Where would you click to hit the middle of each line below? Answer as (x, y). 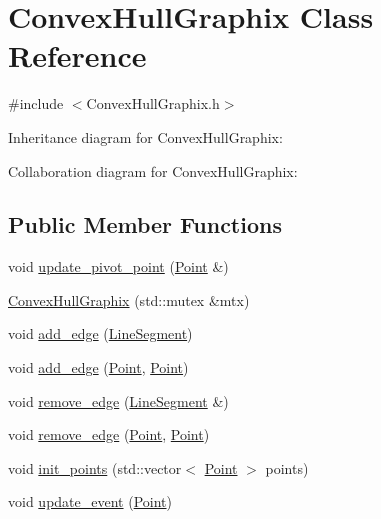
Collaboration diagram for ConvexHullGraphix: (153, 170)
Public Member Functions (145, 224)
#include (36, 103)
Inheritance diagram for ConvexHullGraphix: (145, 136)
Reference (77, 55)
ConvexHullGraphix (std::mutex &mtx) (129, 299)
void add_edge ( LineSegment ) (100, 333)
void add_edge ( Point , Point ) (98, 367)
